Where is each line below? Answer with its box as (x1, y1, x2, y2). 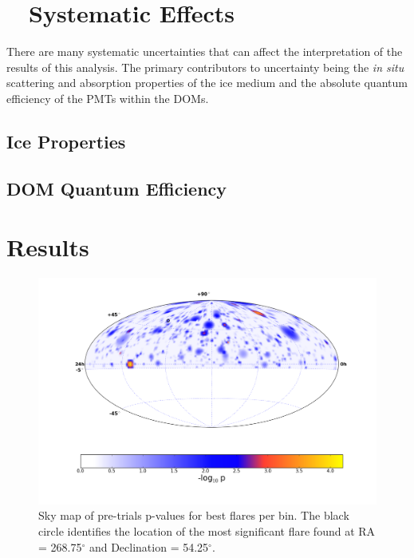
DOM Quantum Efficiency (6, 176, 227, 200)
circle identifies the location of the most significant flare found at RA (38, 523, 376, 539)
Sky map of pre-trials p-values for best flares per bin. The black (38, 507, 349, 524)
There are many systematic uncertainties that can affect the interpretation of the (6, 43, 403, 60)
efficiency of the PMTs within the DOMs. (6, 89, 209, 106)
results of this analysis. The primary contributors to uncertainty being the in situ (6, 58, 404, 75)
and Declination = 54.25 (89, 538, 209, 555)
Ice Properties (6, 129, 126, 153)
